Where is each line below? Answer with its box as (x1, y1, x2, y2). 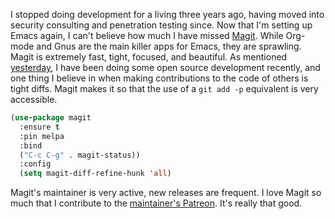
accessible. (10, 94, 58, 105)
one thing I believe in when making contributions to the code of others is (10, 72, 309, 84)
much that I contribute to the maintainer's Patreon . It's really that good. (10, 197, 303, 209)
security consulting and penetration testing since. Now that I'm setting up (10, 19, 313, 31)
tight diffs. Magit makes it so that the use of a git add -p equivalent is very (10, 83, 319, 94)
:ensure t (19, 122, 60, 132)
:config (19, 159, 52, 169)
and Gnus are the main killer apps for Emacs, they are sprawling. (36, 40, 302, 52)
